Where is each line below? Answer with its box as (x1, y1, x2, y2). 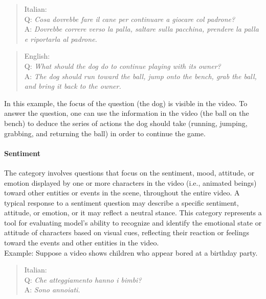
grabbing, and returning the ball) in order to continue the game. (4, 128, 206, 138)
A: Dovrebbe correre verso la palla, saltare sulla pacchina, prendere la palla (24, 23, 259, 34)
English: (24, 51, 50, 61)
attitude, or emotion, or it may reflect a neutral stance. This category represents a (4, 207, 262, 218)
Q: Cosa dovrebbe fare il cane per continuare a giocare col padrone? (24, 13, 235, 24)
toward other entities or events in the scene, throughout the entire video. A (4, 187, 240, 198)
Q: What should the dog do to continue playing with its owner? (24, 60, 221, 71)
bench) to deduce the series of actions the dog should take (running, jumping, (4, 117, 248, 128)
